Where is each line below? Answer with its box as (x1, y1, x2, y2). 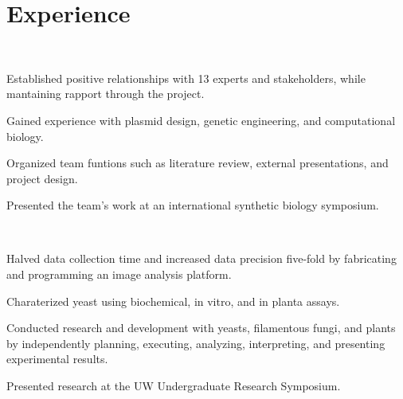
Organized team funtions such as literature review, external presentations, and (6, 155, 389, 171)
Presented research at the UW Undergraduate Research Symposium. (6, 377, 341, 394)
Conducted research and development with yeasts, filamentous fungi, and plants (6, 319, 396, 336)
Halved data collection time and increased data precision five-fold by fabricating (6, 250, 397, 267)
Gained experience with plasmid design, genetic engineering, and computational (6, 111, 396, 128)
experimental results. (6, 350, 108, 367)
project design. (6, 170, 78, 186)
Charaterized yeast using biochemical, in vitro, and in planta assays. (6, 292, 340, 309)
